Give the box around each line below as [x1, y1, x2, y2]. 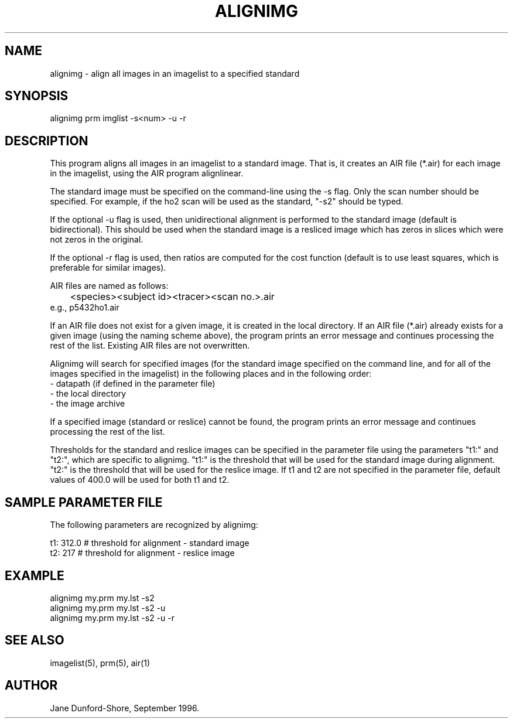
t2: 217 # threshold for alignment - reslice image [50, 548, 235, 558]
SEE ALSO [5, 633, 64, 648]
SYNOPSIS [5, 88, 69, 104]
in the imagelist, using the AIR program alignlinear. [50, 168, 244, 179]
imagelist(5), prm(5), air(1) [50, 657, 151, 668]
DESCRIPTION [5, 133, 88, 148]
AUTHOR [5, 678, 58, 693]
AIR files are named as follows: [50, 281, 169, 291]
